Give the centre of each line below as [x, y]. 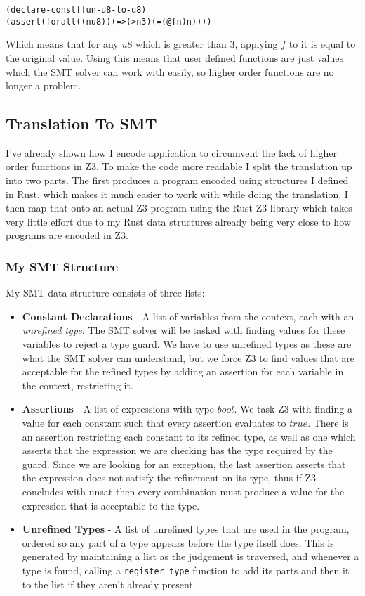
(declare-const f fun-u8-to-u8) [76, 10]
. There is [328, 423]
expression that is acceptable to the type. [111, 505]
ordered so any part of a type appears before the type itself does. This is [178, 542]
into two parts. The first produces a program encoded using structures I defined [177, 180]
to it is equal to [322, 44]
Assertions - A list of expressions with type [118, 409]
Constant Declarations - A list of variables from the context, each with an [188, 316]
